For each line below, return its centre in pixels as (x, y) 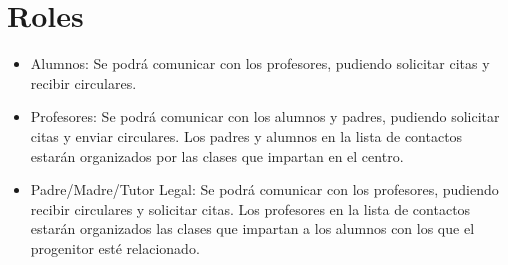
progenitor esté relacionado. (115, 247)
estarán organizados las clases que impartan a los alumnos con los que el (252, 228)
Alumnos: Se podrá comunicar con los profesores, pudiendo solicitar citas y (260, 63)
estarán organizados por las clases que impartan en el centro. (217, 155)
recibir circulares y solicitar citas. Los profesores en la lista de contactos (250, 208)
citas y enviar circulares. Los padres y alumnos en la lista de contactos (246, 135)
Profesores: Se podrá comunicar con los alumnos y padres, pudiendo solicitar (265, 116)
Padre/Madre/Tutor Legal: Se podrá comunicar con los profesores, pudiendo (264, 189)
